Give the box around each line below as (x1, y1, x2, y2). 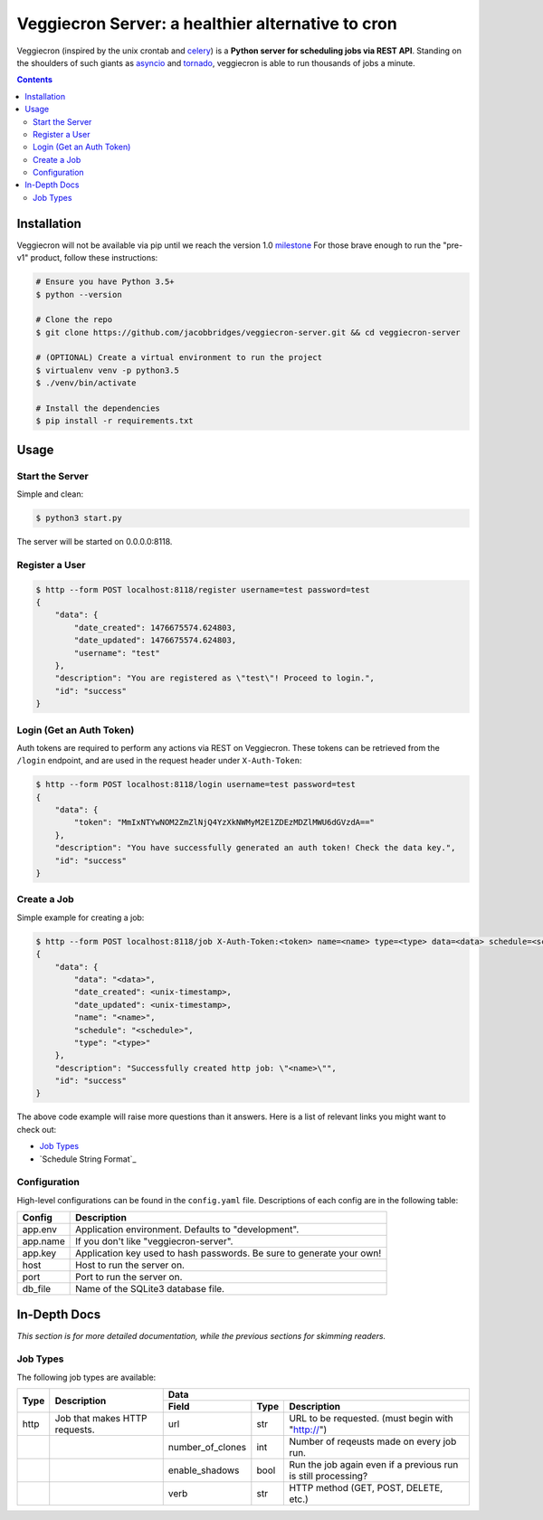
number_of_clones (167, 1441, 247, 1454)
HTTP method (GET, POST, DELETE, (289, 1482, 443, 1495)
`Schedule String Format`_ (39, 1154, 137, 1164)
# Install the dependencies (35, 404, 160, 413)
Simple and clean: (16, 489, 84, 499)
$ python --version (35, 290, 122, 299)
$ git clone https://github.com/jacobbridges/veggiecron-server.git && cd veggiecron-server (35, 327, 461, 337)
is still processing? (289, 1470, 368, 1483)
